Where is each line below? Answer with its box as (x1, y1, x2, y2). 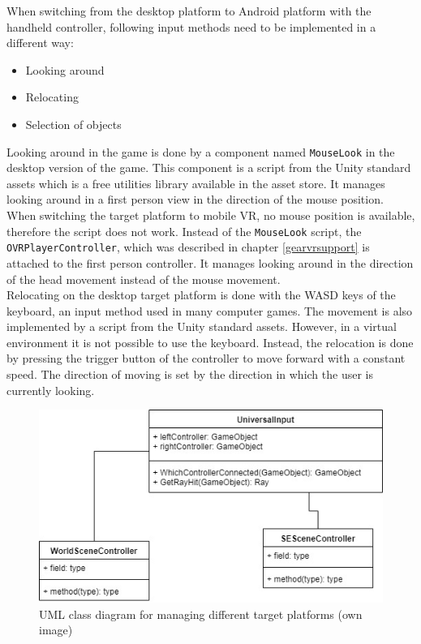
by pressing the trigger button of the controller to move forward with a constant (6, 350, 406, 367)
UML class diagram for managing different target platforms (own (39, 605, 363, 622)
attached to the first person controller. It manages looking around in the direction (6, 254, 414, 271)
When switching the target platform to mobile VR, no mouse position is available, (6, 207, 415, 223)
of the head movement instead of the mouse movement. (6, 270, 281, 287)
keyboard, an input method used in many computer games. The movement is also (6, 302, 413, 319)
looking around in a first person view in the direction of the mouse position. (6, 191, 384, 208)
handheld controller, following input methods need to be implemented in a (6, 18, 376, 35)
